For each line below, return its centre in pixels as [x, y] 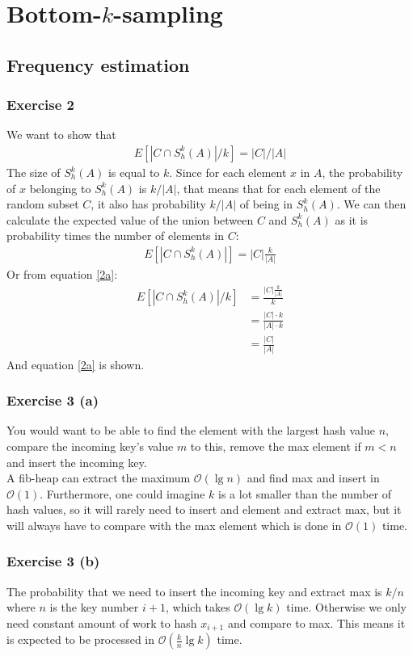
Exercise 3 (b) [53, 561]
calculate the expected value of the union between [130, 219]
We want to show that [61, 135]
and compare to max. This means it [316, 622]
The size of [34, 172]
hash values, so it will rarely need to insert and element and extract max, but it [204, 509]
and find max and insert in [313, 478]
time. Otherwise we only [346, 607]
